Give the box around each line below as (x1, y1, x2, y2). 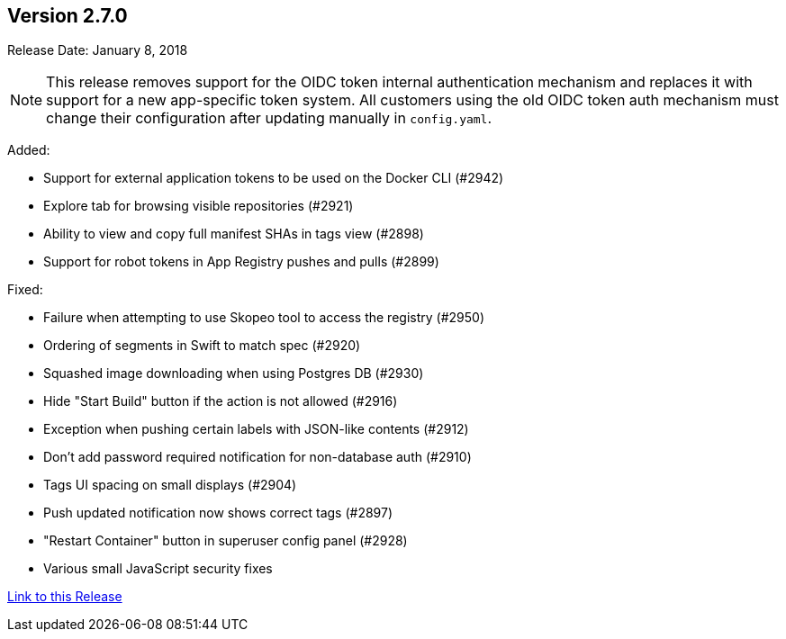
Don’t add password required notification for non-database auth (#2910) (43, 449, 472, 465)
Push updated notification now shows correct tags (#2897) (43, 505, 393, 521)
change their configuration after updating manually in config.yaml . (46, 109, 492, 128)
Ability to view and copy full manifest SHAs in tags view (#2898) (43, 226, 424, 242)
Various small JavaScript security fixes (43, 561, 273, 577)
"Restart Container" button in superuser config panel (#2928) (43, 533, 408, 549)
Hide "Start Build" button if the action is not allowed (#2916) (43, 393, 398, 409)
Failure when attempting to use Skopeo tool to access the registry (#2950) (43, 310, 484, 326)
